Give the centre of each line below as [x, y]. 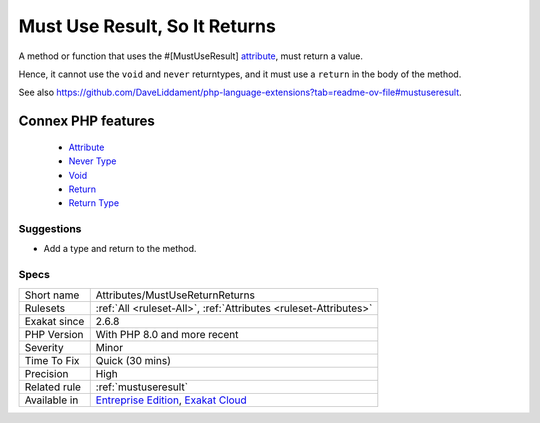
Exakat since [54, 321]
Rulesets [44, 308]
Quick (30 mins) [133, 360]
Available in [51, 400]
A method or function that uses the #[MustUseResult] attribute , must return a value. [191, 56]
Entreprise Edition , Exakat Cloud [171, 400]
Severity [44, 347]
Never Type [92, 161]
